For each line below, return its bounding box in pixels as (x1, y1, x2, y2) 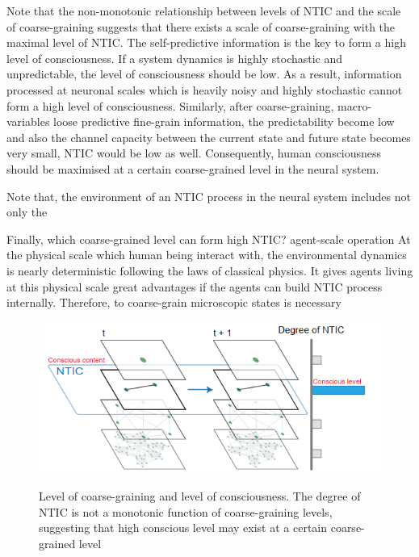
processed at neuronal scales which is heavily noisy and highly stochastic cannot (6, 81, 403, 98)
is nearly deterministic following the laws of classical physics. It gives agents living (6, 262, 413, 278)
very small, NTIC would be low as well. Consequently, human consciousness (6, 144, 382, 161)
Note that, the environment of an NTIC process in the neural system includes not (6, 187, 411, 204)
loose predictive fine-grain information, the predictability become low (53, 113, 395, 130)
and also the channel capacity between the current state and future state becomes (6, 128, 411, 145)
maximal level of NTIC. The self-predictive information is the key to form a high (6, 34, 406, 51)
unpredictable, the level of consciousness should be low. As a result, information (6, 65, 402, 82)
